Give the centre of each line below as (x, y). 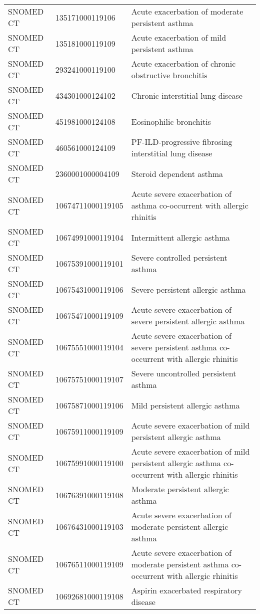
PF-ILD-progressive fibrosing (182, 142)
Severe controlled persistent (179, 257)
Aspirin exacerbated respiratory (187, 590)
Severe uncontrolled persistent (184, 373)
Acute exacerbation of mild (179, 37)
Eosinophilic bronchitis (171, 121)
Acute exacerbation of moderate (187, 11)
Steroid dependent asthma (177, 173)
